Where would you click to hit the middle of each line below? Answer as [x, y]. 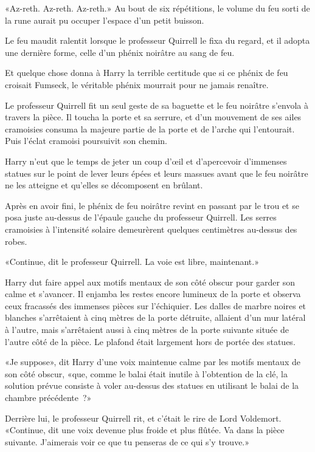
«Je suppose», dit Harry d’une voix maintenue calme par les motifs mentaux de [153, 362]
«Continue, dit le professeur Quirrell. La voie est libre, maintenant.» [132, 262]
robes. [16, 241]
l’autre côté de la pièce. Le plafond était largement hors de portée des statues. [150, 341]
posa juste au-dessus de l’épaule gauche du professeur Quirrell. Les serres [141, 217]
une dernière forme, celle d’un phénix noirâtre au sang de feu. [120, 52]
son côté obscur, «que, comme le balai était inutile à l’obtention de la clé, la [146, 373]
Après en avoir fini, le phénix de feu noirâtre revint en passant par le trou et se [152, 205]
